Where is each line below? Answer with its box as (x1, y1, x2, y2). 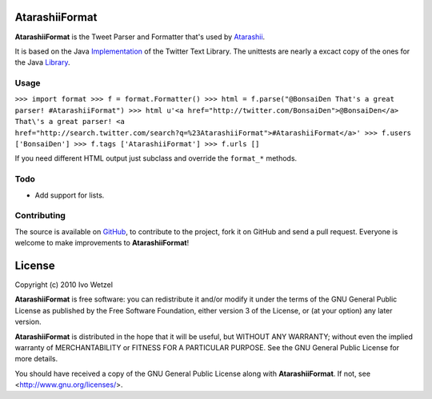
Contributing (14, 210, 66, 221)
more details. (14, 354, 58, 364)
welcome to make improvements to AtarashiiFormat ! (14, 238, 190, 248)
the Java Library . (14, 58, 71, 67)
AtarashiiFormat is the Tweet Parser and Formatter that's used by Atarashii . (14, 32, 266, 42)
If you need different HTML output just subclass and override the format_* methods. (14, 154, 298, 163)
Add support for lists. (34, 190, 105, 200)
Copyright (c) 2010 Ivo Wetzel (14, 280, 114, 289)
